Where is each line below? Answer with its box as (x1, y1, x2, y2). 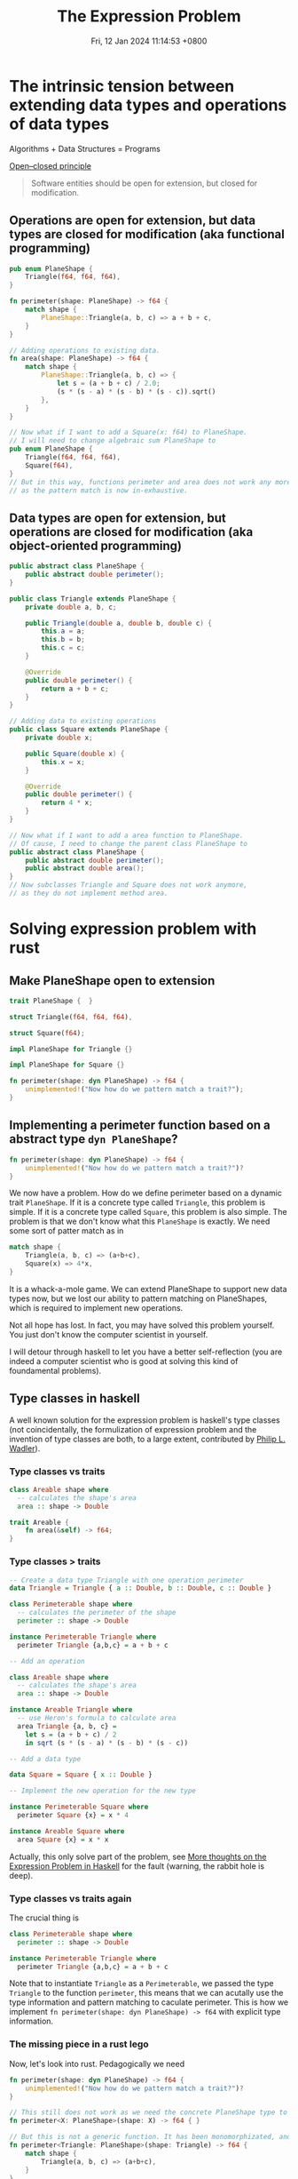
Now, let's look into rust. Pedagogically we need (9, 2058, 185, 2069)
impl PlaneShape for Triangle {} (9, 1044, 133, 1054)
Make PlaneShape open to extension (9, 973, 216, 988)
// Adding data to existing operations (9, 717, 157, 726)
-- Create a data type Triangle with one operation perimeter (9, 1576, 244, 1584)
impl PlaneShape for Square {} (9, 1060, 125, 1070)
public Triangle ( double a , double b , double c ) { (25, 619, 213, 627)
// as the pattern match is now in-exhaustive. (9, 486, 189, 495)
